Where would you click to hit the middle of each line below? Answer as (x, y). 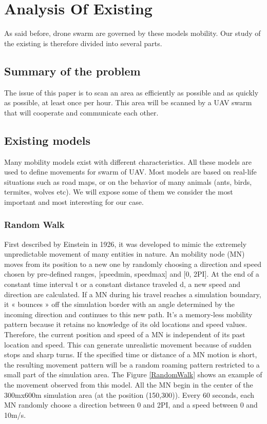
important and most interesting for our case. (74, 201)
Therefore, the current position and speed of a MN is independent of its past (125, 334)
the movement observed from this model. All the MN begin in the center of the (129, 384)
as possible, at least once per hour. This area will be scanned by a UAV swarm (128, 102)
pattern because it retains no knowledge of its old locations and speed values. (126, 324)
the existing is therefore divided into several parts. (83, 43)
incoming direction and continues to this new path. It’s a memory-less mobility (128, 314)
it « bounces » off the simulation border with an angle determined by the (120, 304)
